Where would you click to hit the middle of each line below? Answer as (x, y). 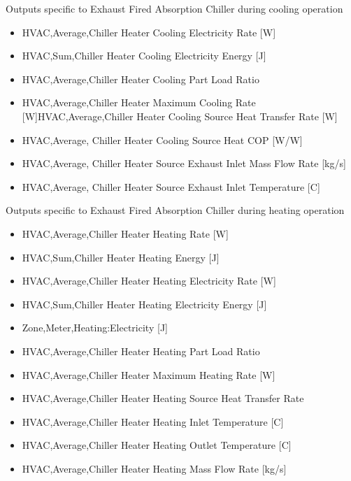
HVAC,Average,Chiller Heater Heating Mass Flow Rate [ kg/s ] (154, 468)
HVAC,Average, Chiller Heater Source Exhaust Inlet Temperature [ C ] (171, 186)
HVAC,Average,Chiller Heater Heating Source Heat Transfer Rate (163, 398)
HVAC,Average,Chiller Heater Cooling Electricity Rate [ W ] (149, 32)
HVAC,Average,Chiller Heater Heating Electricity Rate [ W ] (149, 281)
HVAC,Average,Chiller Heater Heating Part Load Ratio (141, 351)
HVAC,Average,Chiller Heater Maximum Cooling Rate (139, 102)
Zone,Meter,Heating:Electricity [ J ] (95, 328)
